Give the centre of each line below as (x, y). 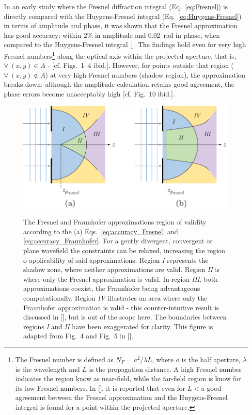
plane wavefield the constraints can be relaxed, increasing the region (124, 250)
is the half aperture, (211, 359)
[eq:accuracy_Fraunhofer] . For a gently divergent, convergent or (118, 241)
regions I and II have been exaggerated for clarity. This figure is (118, 326)
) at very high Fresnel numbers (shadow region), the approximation (145, 74)
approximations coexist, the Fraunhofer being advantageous (112, 288)
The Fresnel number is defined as (64, 359)
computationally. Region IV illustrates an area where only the (115, 297)
